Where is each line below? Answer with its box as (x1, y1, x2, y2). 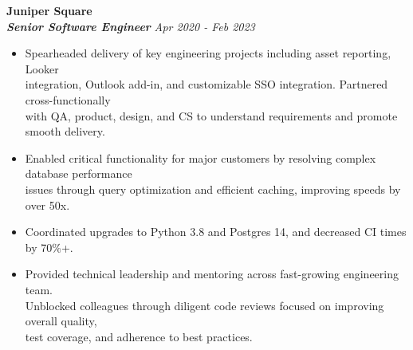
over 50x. (25, 196, 70, 213)
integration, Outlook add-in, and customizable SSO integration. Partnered (25, 76, 388, 92)
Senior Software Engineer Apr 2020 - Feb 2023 (6, 18, 255, 34)
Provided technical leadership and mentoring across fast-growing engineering (25, 265, 399, 282)
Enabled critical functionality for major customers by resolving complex (25, 149, 376, 166)
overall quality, (25, 313, 97, 329)
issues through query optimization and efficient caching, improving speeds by (25, 180, 401, 197)
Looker (25, 60, 59, 77)
